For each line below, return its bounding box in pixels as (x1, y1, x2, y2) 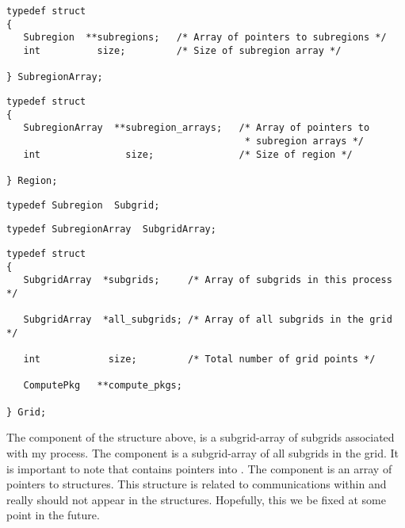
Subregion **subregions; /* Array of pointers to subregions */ (23, 32, 387, 44)
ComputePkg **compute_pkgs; (23, 380, 182, 392)
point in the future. (6, 507, 100, 523)
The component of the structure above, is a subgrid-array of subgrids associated (6, 429, 395, 446)
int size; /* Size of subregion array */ (23, 44, 342, 56)
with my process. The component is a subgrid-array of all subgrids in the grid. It (6, 444, 399, 461)
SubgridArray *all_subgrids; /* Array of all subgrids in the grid (23, 314, 392, 326)
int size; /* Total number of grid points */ (23, 354, 376, 365)
